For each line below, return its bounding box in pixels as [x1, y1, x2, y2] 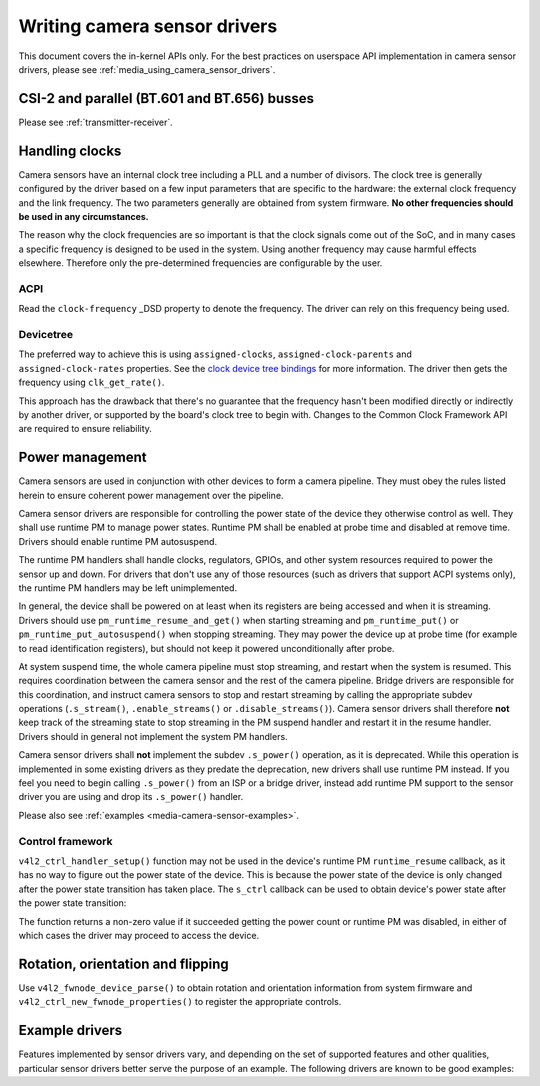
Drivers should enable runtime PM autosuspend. [18, 535, 218, 547]
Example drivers [18, 1022, 123, 1039]
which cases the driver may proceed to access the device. [18, 929, 260, 941]
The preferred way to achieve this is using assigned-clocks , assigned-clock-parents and [18, 348, 412, 360]
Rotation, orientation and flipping [18, 955, 229, 972]
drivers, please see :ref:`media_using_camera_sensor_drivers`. [18, 63, 276, 75]
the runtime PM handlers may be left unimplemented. [18, 581, 238, 594]
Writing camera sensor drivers [18, 15, 278, 37]
